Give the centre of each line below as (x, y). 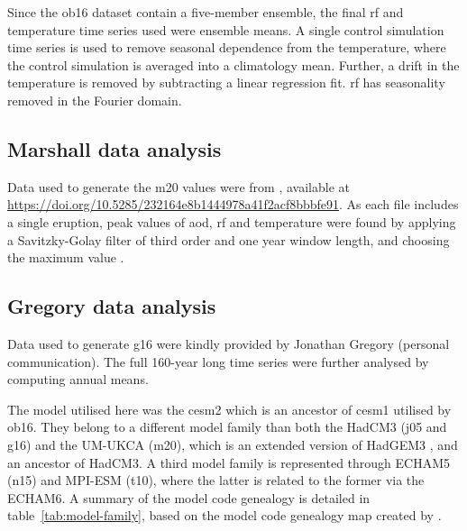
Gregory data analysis (112, 306)
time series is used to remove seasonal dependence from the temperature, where (227, 47)
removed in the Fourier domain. (95, 100)
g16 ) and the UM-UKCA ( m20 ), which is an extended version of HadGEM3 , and (233, 444)
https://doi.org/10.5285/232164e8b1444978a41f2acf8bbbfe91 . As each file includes (233, 204)
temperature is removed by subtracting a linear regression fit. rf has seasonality (226, 82)
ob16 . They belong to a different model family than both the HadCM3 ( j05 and (227, 427)
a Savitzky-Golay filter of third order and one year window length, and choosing (229, 239)
